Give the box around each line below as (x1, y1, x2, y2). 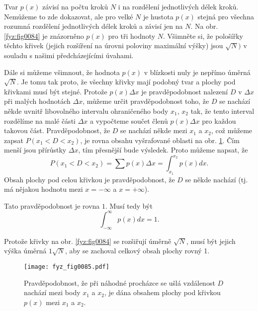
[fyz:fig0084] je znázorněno (4, 30, 84, 41)
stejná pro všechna (197, 11, 254, 21)
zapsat (4, 135, 23, 145)
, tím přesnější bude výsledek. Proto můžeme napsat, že (78, 145, 248, 155)
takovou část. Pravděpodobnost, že (4, 125, 110, 136)
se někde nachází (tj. (185, 174, 248, 184)
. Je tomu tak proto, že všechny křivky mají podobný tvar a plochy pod (17, 77, 236, 87)
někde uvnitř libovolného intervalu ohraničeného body (4, 105, 169, 116)
